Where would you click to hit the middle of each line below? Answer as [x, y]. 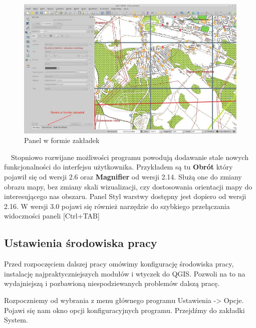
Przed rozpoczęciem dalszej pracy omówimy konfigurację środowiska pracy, [119, 264]
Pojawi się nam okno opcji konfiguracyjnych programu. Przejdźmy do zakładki [124, 310]
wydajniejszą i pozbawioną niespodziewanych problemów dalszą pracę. [112, 283]
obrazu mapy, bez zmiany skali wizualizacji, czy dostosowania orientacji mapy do [128, 186]
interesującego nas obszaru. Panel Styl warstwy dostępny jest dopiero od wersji [125, 196]
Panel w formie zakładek [62, 140]
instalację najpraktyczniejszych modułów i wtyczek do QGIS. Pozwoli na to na [125, 273]
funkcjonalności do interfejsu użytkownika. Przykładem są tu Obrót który [118, 167]
